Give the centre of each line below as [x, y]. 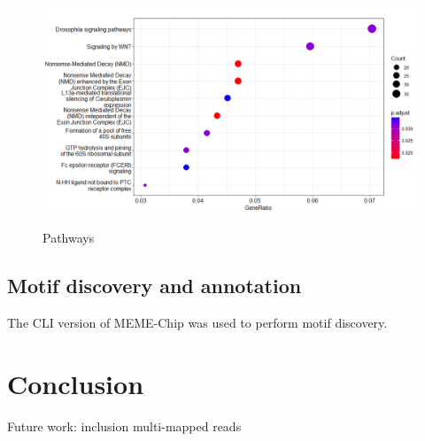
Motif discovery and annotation [155, 286]
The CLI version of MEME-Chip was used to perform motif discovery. [197, 323]
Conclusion [76, 383]
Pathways [69, 238]
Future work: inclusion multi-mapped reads [124, 426]
